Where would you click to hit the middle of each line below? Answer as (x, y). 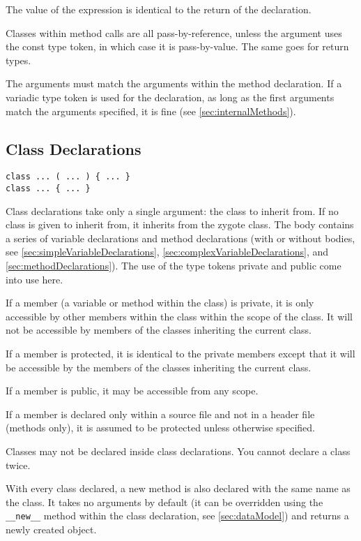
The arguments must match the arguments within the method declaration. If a (174, 83)
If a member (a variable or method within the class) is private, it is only (160, 303)
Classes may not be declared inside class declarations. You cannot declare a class (178, 451)
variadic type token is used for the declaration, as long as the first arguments (170, 97)
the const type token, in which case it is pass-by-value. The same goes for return (177, 46)
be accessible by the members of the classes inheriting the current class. (159, 367)
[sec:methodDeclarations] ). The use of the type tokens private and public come (174, 266)
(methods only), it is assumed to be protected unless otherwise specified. (160, 428)
